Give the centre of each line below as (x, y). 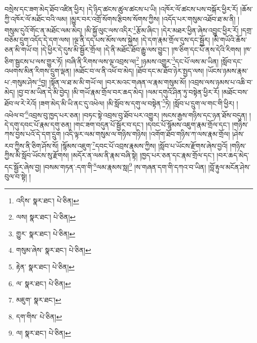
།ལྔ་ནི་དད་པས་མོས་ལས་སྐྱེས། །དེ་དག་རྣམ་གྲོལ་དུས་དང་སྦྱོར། (141, 40)
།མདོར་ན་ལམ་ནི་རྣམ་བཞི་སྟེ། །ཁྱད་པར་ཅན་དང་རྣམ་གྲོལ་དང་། (143, 155)
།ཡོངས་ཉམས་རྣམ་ (227, 70)
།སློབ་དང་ (232, 61)
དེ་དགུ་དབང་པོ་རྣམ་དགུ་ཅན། (38, 124)
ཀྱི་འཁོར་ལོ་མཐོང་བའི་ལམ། (36, 19)
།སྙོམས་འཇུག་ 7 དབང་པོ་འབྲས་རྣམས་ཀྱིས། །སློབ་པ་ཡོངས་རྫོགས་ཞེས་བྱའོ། (144, 145)
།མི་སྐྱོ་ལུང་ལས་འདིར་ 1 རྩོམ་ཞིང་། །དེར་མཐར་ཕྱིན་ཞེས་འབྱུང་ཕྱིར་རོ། (162, 29)
